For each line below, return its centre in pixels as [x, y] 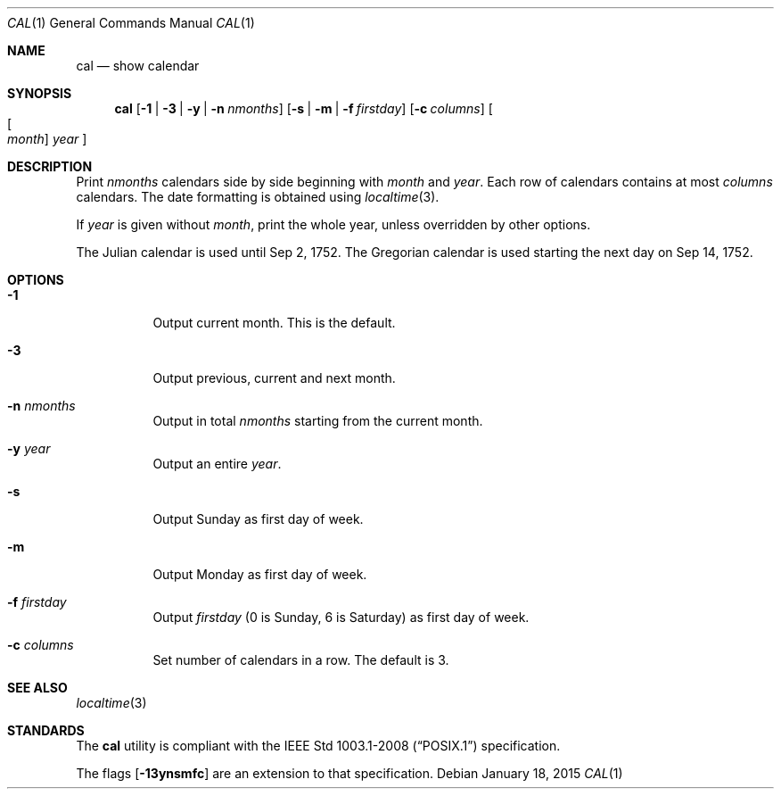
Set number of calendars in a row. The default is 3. [301, 660]
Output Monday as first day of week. [260, 574]
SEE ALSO [37, 688]
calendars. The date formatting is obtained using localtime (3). [258, 197]
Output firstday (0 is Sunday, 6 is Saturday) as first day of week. [341, 617]
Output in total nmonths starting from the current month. [318, 421]
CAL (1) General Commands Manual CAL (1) [131, 23]
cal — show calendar [138, 66]
